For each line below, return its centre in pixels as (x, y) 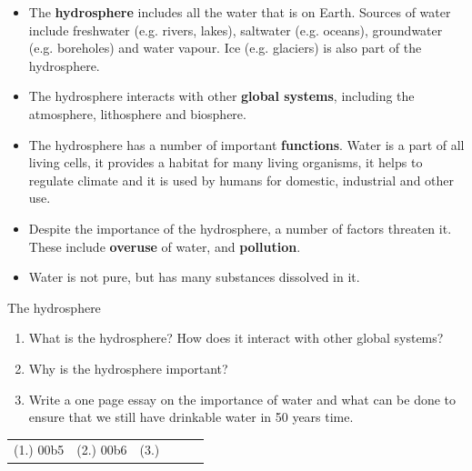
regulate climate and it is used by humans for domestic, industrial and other (241, 180)
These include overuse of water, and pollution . (165, 246)
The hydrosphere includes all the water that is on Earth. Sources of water (240, 12)
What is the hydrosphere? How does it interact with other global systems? (236, 338)
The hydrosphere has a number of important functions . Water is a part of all (246, 144)
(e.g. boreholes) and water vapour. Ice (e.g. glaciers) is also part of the (225, 48)
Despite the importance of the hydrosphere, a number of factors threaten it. (240, 228)
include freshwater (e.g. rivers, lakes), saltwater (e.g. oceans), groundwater (236, 30)
